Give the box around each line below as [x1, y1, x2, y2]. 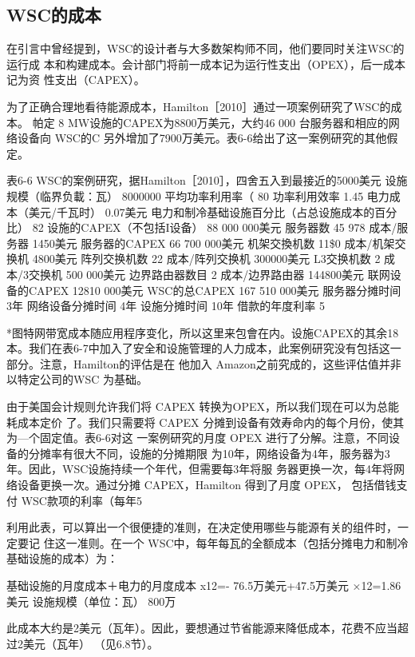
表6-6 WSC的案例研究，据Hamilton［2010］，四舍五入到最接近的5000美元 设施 [6, 172, 408, 189]
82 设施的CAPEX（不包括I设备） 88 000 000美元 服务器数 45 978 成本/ [32, 219, 397, 236]
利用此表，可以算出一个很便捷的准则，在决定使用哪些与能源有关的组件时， [6, 519, 397, 536]
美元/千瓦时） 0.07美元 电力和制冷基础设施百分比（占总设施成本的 [28, 203, 375, 220]
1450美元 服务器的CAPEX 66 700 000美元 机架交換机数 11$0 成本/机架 [32, 234, 395, 251]
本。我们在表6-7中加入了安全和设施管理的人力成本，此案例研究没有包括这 [6, 340, 390, 356]
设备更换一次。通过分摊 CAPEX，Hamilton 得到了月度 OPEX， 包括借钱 [17, 476, 397, 493]
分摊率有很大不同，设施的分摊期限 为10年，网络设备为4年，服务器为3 [28, 444, 390, 461]
